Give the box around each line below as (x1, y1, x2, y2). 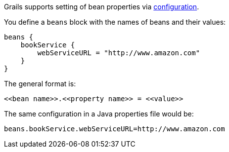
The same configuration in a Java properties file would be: (4, 110, 194, 118)
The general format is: (4, 79, 76, 88)
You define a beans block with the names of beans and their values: (4, 18, 226, 26)
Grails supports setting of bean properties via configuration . (4, 2, 199, 11)
